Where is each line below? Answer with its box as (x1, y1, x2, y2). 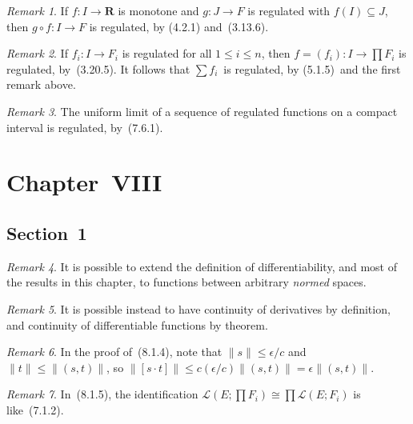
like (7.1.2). (6, 401, 64, 418)
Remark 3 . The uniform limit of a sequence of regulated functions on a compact (6, 102, 398, 119)
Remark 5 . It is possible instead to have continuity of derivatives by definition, (6, 300, 391, 317)
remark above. (6, 76, 76, 93)
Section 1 (6, 220, 87, 245)
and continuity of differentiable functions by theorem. (6, 316, 268, 333)
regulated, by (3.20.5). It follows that (6, 60, 190, 77)
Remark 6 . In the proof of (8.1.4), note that (6, 343, 223, 360)
